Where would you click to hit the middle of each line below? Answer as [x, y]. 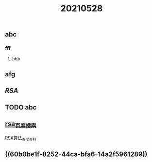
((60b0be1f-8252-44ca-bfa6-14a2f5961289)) [76, 154]
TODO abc [21, 107]
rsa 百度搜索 [21, 125]
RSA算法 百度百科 [21, 138]
